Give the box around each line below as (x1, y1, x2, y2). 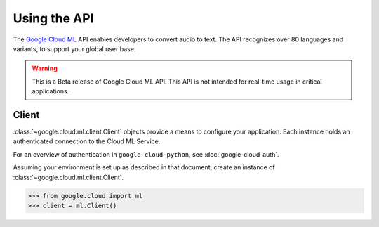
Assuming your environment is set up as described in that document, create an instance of (13, 163, 275, 171)
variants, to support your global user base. (13, 44, 136, 53)
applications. (32, 87, 69, 96)
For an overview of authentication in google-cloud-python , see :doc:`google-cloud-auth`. (13, 150, 280, 158)
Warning (32, 64, 58, 73)
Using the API (13, 11, 94, 26)
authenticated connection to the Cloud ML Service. (13, 137, 161, 145)
